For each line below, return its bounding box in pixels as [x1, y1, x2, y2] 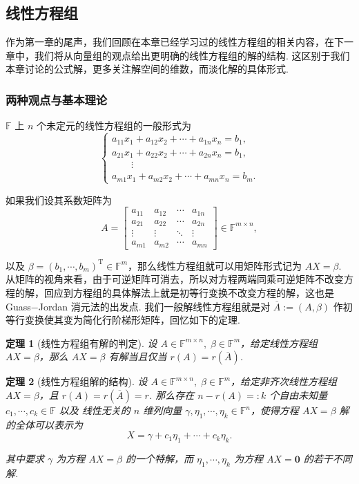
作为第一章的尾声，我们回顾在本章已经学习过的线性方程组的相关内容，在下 [6, 35, 344, 49]
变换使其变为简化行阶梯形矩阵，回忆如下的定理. [24, 313, 240, 327]
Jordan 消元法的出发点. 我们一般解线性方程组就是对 [38, 299, 271, 313]
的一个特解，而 [126, 452, 194, 466]
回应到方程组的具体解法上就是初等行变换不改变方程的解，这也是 [43, 286, 334, 300]
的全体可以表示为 [6, 417, 83, 431]
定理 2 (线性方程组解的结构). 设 [6, 374, 148, 389]
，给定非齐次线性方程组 [231, 374, 338, 389]
